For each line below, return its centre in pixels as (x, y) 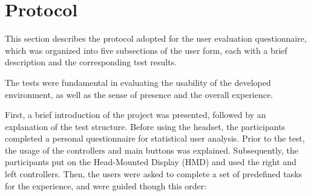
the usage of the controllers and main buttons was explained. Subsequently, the (152, 150)
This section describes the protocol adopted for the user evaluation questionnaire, (156, 38)
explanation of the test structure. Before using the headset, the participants (145, 126)
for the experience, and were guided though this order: (106, 185)
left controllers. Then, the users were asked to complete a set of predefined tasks (154, 174)
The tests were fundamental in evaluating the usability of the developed (138, 82)
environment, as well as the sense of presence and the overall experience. (139, 94)
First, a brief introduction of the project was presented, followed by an (136, 115)
